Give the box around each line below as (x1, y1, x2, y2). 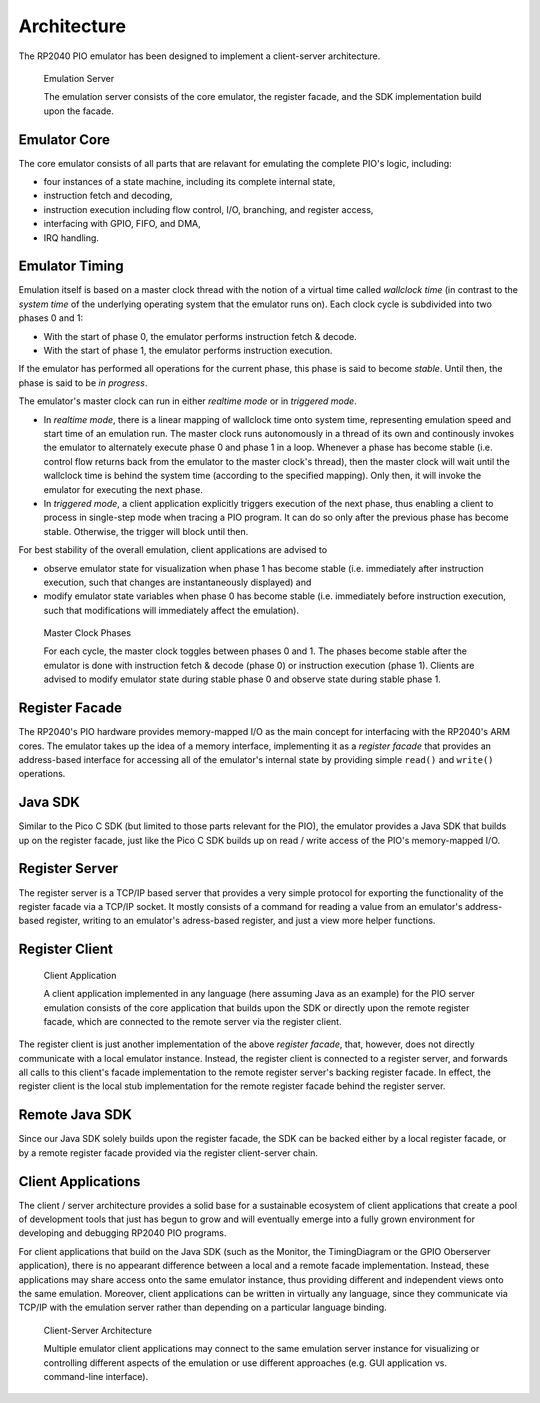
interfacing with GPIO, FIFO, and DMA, (43, 218, 202, 230)
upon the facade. (43, 105, 114, 117)
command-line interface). (43, 1370, 149, 1382)
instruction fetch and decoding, (43, 190, 173, 202)
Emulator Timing (18, 258, 124, 275)
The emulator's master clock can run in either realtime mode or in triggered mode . (18, 395, 357, 407)
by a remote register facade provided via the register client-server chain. (18, 1146, 319, 1159)
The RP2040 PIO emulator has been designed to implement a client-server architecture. (18, 50, 381, 62)
